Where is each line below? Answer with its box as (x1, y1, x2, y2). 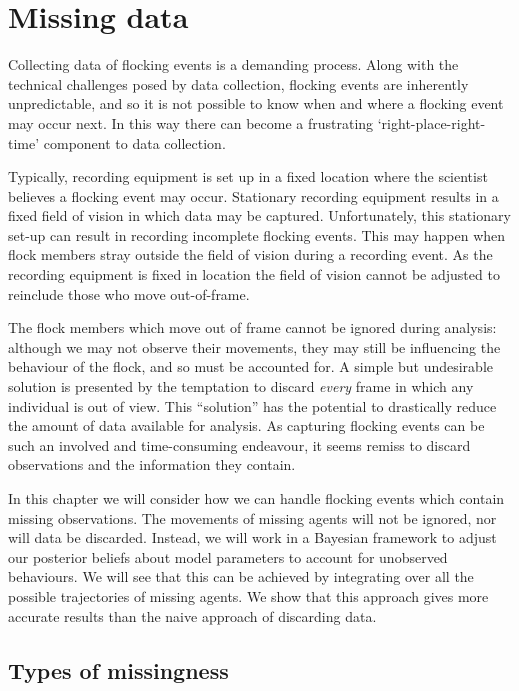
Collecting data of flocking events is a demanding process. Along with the (8, 54, 459, 75)
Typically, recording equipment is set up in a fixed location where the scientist (8, 166, 488, 187)
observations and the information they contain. (8, 454, 296, 475)
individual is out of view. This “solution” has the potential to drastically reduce (8, 395, 497, 416)
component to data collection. (43, 132, 226, 153)
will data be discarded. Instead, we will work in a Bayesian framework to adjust (8, 527, 497, 548)
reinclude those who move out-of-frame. (8, 283, 250, 304)
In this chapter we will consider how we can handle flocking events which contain (8, 488, 505, 508)
